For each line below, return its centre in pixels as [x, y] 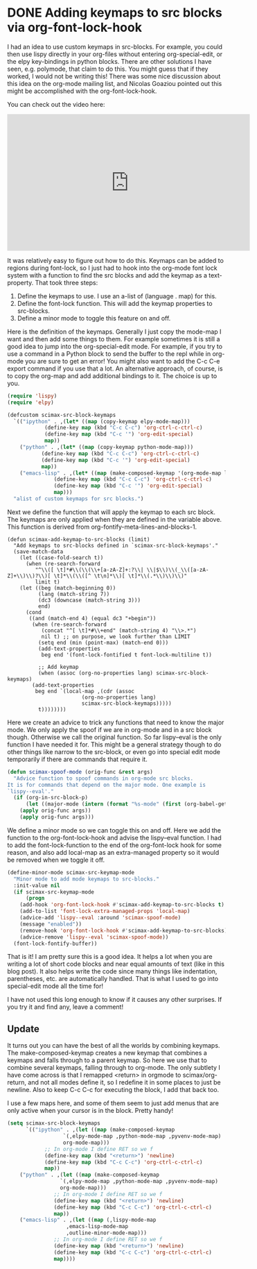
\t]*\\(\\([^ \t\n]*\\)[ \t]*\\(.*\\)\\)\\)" [121, 576]
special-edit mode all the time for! [55, 986]
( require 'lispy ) [32, 396]
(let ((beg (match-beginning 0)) [68, 588]
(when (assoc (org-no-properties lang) [96, 673]
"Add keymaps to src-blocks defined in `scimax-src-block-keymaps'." [116, 545]
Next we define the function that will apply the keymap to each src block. [112, 512]
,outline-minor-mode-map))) [107, 1233]
